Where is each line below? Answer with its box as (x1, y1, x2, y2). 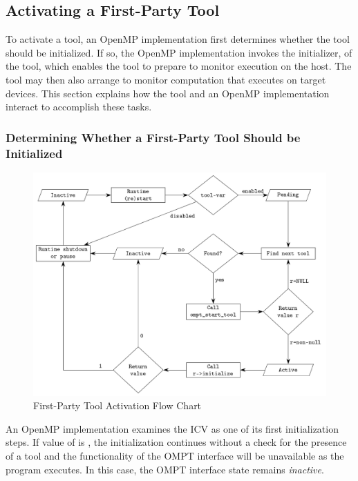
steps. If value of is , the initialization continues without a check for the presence (6, 435, 347, 449)
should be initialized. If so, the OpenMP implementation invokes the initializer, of (6, 45, 352, 59)
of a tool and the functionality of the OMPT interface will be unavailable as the (6, 449, 344, 463)
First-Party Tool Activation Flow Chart (33, 398, 202, 413)
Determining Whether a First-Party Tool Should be (6, 128, 301, 146)
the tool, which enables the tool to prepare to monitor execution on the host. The (6, 59, 352, 73)
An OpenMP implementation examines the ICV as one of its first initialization (6, 421, 339, 435)
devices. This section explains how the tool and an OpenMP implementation (6, 86, 330, 100)
